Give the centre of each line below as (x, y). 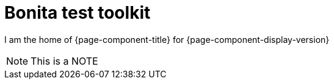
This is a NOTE (64, 61)
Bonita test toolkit (78, 13)
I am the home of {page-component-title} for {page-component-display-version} (167, 39)
